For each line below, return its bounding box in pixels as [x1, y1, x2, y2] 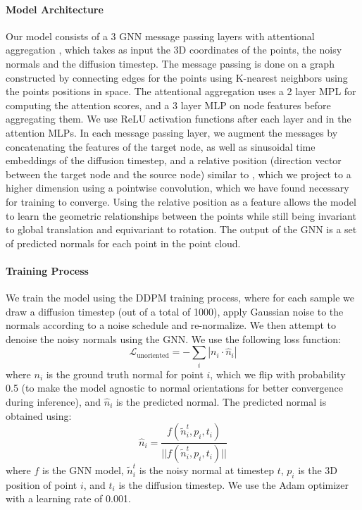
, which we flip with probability [210, 366, 346, 381]
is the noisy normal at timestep [139, 463, 274, 478]
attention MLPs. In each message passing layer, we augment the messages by [6, 125, 338, 139]
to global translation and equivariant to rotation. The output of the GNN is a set [6, 222, 357, 237]
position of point [6, 477, 77, 492]
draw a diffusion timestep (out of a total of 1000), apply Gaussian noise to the [6, 304, 344, 318]
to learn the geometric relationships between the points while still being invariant [6, 208, 356, 223]
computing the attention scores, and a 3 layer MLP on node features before [6, 97, 331, 112]
